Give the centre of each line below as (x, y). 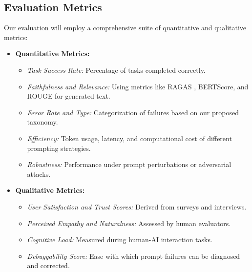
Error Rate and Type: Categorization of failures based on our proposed (133, 112)
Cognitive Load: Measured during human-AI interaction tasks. (120, 240)
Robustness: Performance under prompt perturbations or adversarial (129, 164)
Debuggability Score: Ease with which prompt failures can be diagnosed (134, 256)
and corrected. (48, 265)
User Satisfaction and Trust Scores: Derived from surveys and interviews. (137, 206)
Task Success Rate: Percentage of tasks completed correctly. (116, 70)
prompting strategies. (59, 148)
